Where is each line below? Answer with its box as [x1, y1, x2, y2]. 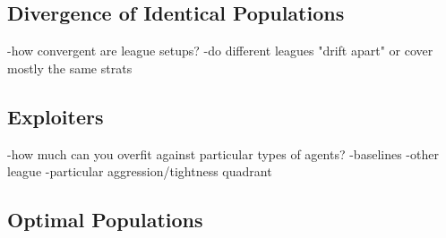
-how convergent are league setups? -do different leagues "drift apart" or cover [7, 41, 433, 60]
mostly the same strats [7, 58, 133, 77]
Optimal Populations [7, 206, 203, 234]
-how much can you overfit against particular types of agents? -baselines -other [7, 144, 439, 163]
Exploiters [7, 102, 104, 130]
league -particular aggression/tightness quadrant [7, 162, 272, 181]
